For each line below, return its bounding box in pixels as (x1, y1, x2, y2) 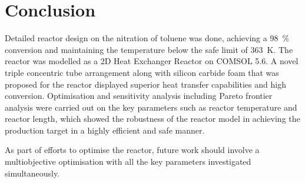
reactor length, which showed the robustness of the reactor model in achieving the (5, 112, 300, 125)
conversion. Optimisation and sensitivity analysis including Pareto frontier (5, 89, 273, 102)
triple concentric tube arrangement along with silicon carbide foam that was (5, 66, 279, 78)
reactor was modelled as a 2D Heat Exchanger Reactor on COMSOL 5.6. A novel (5, 55, 299, 67)
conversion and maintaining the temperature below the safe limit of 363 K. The (5, 43, 293, 55)
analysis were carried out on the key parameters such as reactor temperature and (5, 101, 297, 113)
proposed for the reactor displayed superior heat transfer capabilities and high (5, 78, 286, 90)
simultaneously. (5, 167, 60, 179)
